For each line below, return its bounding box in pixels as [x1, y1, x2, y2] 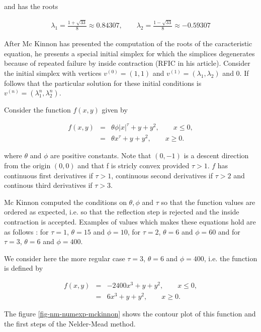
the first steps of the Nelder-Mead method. [4, 318, 136, 328]
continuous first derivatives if [4, 170, 93, 180]
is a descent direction [184, 150, 249, 161]
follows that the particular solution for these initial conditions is [4, 77, 202, 88]
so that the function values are [161, 196, 255, 207]
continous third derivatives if [4, 180, 93, 190]
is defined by [4, 263, 43, 273]
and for [218, 226, 240, 237]
